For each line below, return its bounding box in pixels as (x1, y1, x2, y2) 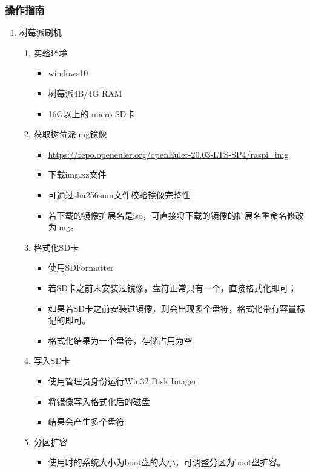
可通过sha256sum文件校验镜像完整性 (48, 188, 190, 201)
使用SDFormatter (48, 261, 114, 274)
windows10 (48, 66, 88, 79)
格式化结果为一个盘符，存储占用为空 (48, 334, 193, 346)
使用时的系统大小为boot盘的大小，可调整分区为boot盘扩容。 (48, 456, 286, 468)
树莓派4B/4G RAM (48, 87, 122, 99)
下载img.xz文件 (48, 168, 107, 181)
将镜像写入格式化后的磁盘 (48, 395, 150, 407)
